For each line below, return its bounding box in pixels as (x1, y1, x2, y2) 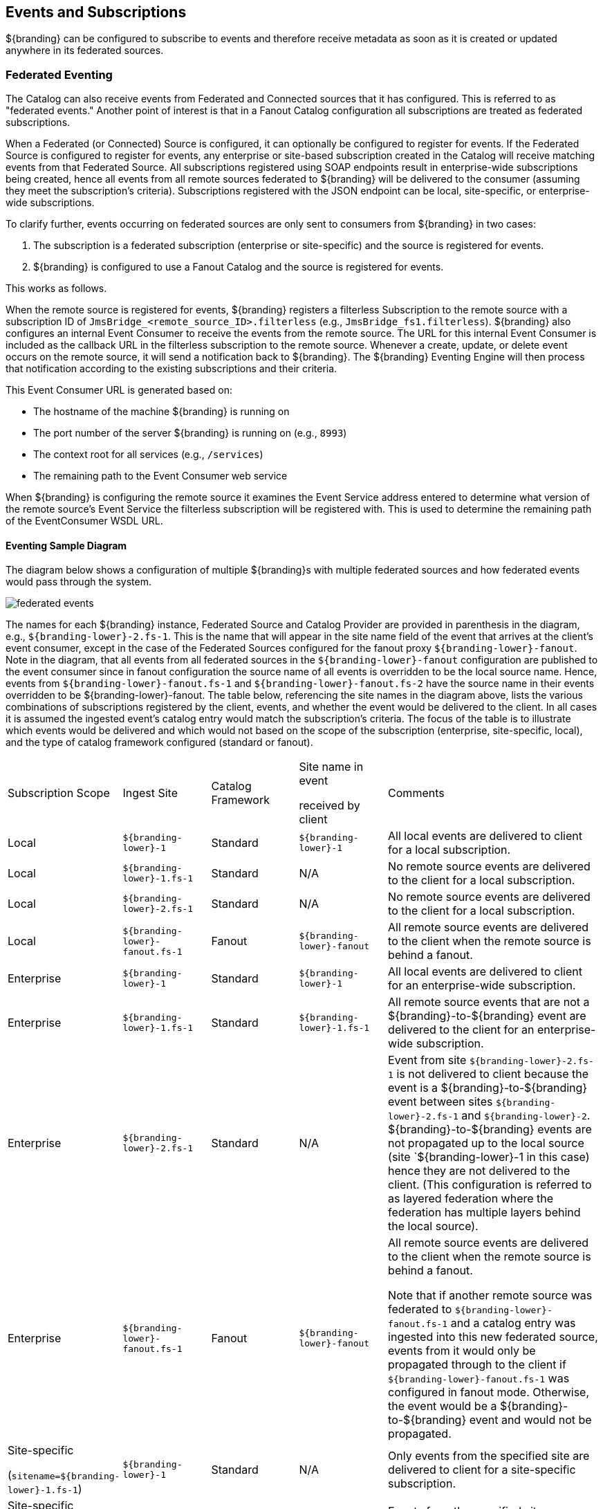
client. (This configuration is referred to (388, 1178, 592, 1192)
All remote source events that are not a (388, 995, 590, 1009)
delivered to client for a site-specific (388, 1463, 576, 1477)
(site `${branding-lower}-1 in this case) (388, 1150, 590, 1164)
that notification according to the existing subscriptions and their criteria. (6, 363, 337, 375)
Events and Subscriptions (6, 3, 187, 21)
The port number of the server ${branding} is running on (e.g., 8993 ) (33, 427, 347, 439)
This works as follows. (6, 282, 107, 295)
